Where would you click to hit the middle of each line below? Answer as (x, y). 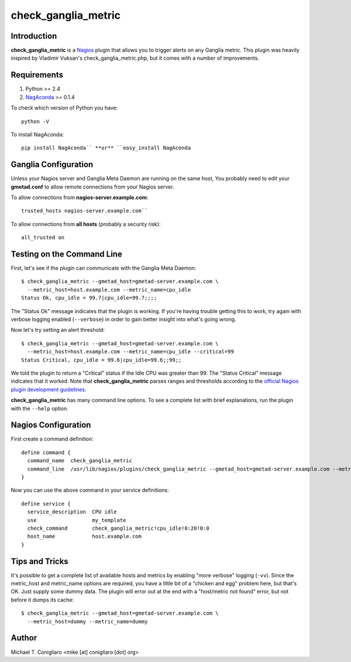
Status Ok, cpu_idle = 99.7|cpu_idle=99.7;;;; (89, 298)
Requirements (37, 75)
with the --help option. (39, 408)
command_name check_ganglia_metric (80, 461)
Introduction (34, 36)
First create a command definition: (52, 439)
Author (24, 638)
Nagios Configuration (51, 425)
